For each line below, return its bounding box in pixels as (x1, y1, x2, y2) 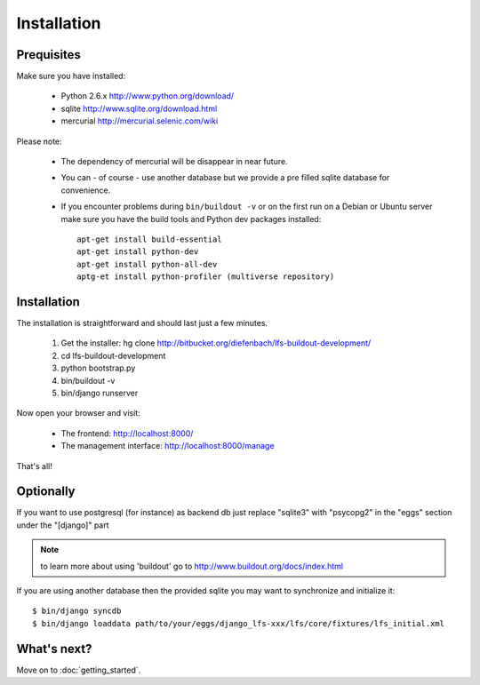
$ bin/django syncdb (32, 606, 122, 617)
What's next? (16, 641, 92, 657)
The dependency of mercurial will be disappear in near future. (60, 156, 288, 167)
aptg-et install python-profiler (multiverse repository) (76, 272, 335, 282)
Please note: (16, 136, 62, 147)
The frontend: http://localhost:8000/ (60, 427, 194, 439)
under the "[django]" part (16, 520, 110, 530)
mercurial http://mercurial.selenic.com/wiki (60, 115, 219, 126)
